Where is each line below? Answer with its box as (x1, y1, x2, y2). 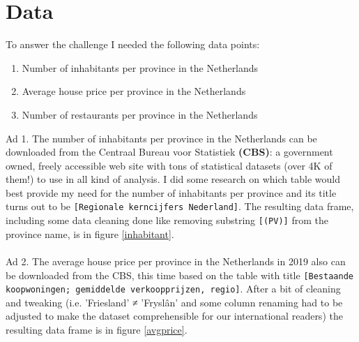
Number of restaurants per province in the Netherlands (22, 107, 258, 121)
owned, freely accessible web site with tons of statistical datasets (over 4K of (6, 158, 333, 172)
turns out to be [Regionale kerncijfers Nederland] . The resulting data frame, (6, 199, 354, 214)
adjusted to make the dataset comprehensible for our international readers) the (6, 308, 343, 323)
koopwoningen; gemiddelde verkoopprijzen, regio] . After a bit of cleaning (6, 281, 341, 296)
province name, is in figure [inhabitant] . (6, 226, 174, 241)
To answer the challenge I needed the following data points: (6, 37, 260, 52)
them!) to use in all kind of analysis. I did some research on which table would (6, 172, 340, 186)
